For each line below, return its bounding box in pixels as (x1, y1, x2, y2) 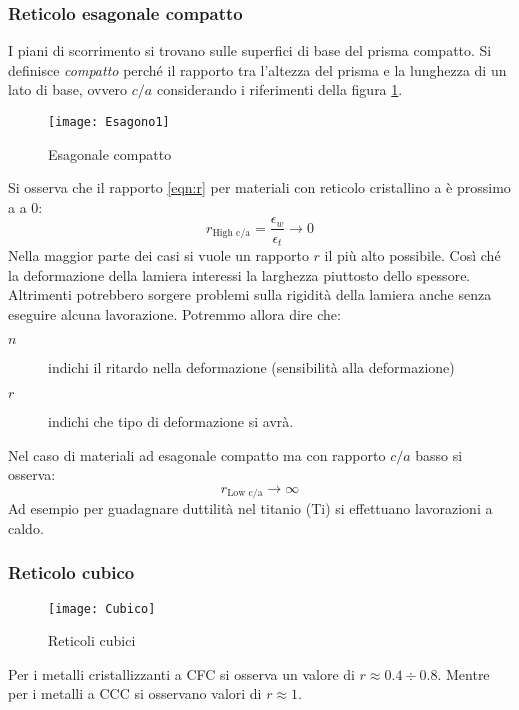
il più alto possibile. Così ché (324, 244, 501, 265)
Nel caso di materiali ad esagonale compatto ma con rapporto (8, 444, 386, 465)
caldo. (8, 517, 44, 538)
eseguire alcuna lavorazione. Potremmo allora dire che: (8, 303, 341, 324)
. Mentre (437, 663, 490, 684)
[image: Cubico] (48, 601, 156, 616)
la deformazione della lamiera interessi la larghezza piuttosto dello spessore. (8, 264, 471, 285)
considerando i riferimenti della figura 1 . (156, 79, 403, 100)
